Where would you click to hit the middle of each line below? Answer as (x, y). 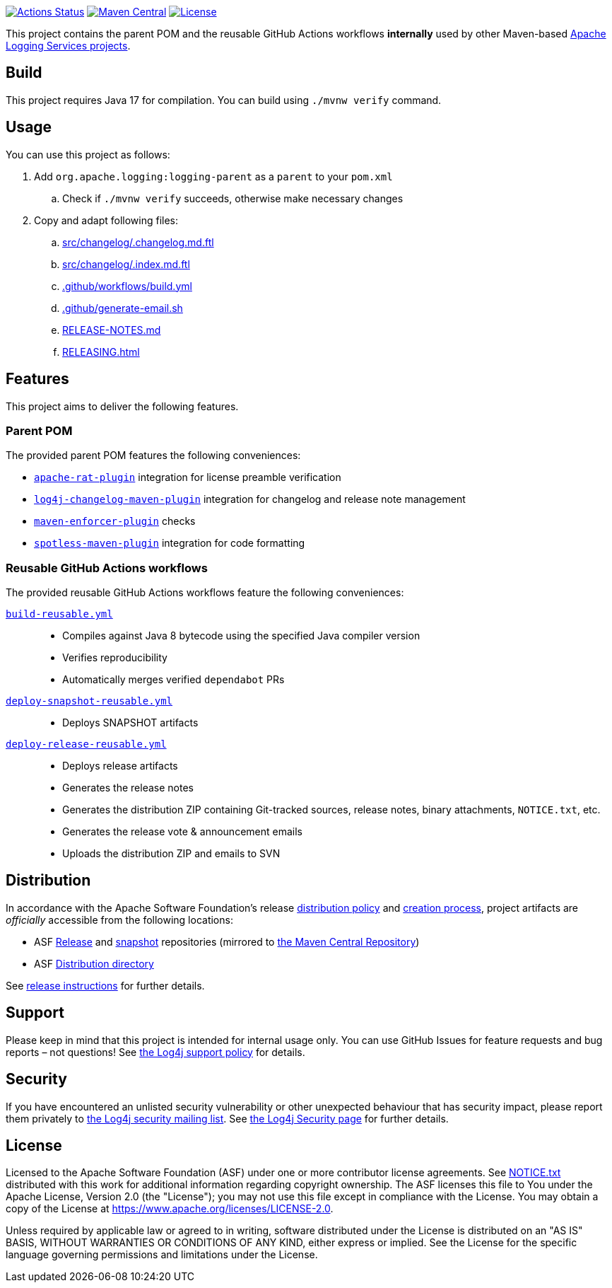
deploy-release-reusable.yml (86, 744)
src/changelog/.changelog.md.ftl (138, 242)
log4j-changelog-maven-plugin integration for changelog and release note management (250, 499)
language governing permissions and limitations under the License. (162, 1255)
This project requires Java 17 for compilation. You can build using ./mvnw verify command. (224, 100)
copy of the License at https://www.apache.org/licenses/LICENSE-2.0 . (170, 1209)
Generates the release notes (128, 788)
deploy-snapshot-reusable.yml (89, 701)
